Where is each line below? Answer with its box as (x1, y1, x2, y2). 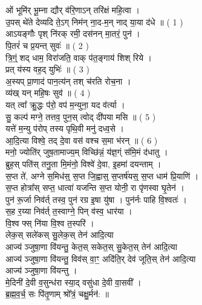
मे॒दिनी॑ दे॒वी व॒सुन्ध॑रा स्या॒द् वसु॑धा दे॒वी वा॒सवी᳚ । (5, 275, 142, 288)
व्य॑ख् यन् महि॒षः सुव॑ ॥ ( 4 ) (5, 86, 91, 99)
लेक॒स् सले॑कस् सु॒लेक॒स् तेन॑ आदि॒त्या (5, 228, 114, 241)
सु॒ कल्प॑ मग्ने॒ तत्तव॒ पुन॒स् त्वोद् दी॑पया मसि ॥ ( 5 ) (5, 110, 156, 123)
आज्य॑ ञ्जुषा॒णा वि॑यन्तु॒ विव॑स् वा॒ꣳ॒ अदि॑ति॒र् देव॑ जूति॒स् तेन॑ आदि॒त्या (5, 252, 196, 265)
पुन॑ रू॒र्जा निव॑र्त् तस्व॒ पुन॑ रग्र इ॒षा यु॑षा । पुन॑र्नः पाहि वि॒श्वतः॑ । (5, 193, 187, 205)
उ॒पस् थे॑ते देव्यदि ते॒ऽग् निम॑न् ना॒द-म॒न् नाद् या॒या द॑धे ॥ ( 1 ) (5, 15, 183, 28)
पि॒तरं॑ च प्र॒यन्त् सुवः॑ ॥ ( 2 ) (5, 39, 89, 51)
